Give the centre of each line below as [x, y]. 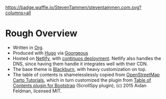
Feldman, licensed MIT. [37, 91]
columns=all [18, 13]
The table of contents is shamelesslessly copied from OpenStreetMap [86, 75]
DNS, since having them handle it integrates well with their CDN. [80, 64]
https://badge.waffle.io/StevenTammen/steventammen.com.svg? [73, 7]
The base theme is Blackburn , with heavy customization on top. [79, 69]
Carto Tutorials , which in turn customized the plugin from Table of [82, 80]
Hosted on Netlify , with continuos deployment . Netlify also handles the [87, 58]
